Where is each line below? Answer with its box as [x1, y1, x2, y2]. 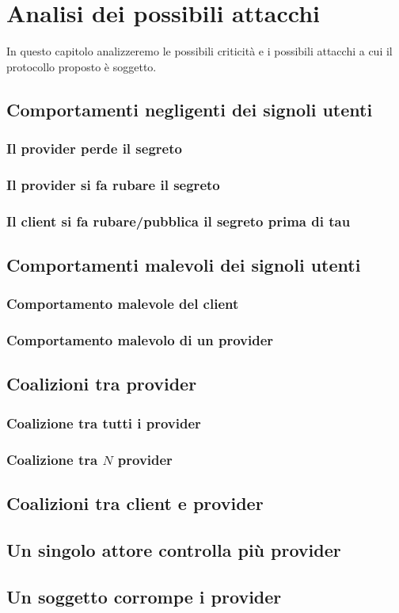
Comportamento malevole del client [6, 294, 239, 314]
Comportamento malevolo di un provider [6, 330, 274, 350]
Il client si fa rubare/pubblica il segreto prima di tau [6, 211, 351, 230]
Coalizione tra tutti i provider [6, 413, 201, 432]
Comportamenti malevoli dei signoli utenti [6, 253, 361, 277]
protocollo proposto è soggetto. [6, 58, 157, 74]
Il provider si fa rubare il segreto [6, 174, 220, 194]
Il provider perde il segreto [6, 139, 182, 158]
